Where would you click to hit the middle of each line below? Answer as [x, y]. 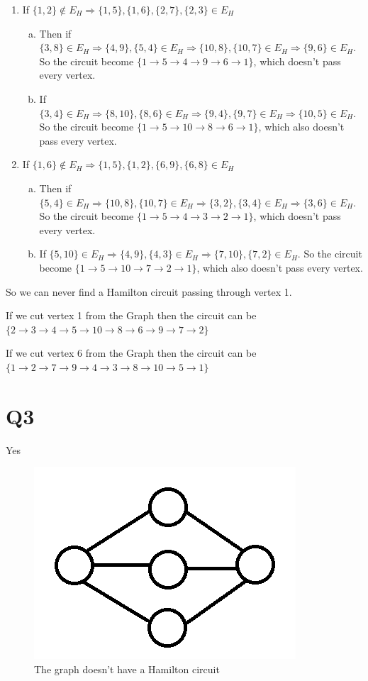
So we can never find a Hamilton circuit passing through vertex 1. [149, 291]
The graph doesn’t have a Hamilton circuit [127, 669]
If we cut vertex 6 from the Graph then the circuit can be [131, 353]
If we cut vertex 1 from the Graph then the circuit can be [131, 315]
